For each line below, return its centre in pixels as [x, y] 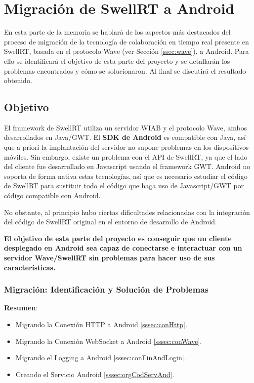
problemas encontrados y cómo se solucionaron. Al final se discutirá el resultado [125, 70]
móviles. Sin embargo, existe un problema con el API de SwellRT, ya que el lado [126, 156]
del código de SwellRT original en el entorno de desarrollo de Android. [110, 222]
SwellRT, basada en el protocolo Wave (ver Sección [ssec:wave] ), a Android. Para [127, 51]
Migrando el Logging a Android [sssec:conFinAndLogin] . [101, 358]
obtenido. [18, 80]
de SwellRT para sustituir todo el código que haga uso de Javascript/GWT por [124, 186]
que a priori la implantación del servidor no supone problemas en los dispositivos [127, 147]
